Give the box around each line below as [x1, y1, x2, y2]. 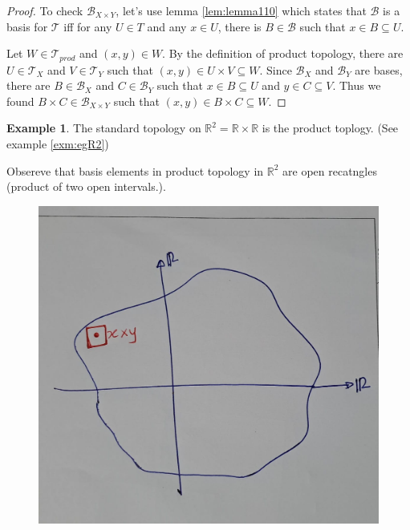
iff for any [63, 18, 112, 34]
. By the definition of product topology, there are [162, 45, 404, 62]
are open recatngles [282, 162, 377, 179]
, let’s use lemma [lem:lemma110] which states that [116, 2, 367, 18]
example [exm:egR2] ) [6, 136, 109, 152]
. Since [259, 61, 292, 78]
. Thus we [332, 77, 381, 94]
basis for [6, 18, 48, 34]
